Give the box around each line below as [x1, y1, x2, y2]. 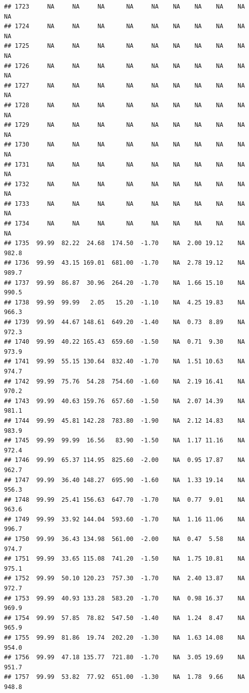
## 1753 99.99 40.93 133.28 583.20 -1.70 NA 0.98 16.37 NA [4, 594, 245, 602]
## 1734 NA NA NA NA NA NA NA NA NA [4, 220, 245, 227]
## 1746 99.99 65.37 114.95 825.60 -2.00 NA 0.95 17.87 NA [4, 456, 245, 464]
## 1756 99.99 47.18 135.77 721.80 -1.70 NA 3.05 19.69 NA [4, 654, 245, 661]
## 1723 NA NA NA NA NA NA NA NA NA [4, 3, 245, 10]
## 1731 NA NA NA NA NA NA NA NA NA [4, 161, 245, 168]
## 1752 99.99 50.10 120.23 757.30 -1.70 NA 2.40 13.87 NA [4, 575, 245, 582]
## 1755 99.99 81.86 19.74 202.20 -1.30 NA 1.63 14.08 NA [4, 634, 245, 641]
